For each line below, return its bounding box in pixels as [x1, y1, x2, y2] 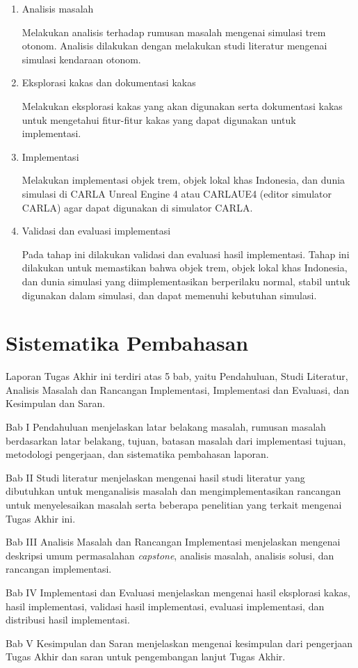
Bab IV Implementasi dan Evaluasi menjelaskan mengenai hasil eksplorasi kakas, [6, 584, 351, 599]
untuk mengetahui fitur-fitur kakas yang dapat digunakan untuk [22, 112, 296, 127]
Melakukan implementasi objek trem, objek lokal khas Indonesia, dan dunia [22, 173, 345, 187]
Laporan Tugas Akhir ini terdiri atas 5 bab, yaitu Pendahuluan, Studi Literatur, [6, 369, 348, 383]
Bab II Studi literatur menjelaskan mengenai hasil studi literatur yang [6, 470, 305, 484]
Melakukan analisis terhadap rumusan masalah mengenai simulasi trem [22, 24, 326, 39]
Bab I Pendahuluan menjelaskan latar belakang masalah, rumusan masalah [6, 420, 326, 434]
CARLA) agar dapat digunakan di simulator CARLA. [22, 200, 253, 214]
